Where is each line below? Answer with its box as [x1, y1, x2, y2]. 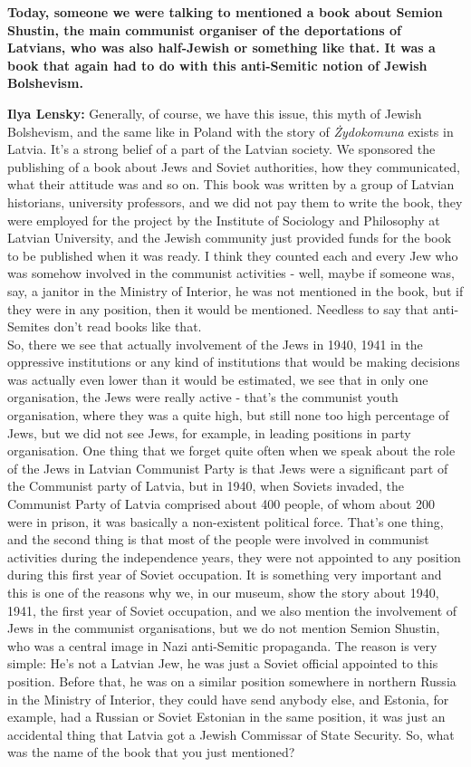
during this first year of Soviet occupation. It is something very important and [7, 565, 442, 584]
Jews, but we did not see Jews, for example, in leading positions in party [7, 423, 411, 442]
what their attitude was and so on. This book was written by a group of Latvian [7, 175, 455, 194]
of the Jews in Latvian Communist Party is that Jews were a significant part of [7, 458, 448, 477]
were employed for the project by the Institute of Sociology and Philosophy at [7, 210, 440, 229]
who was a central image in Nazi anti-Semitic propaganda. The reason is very [7, 636, 437, 655]
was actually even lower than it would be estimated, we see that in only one [7, 369, 428, 388]
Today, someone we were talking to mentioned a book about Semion [7, 3, 443, 21]
